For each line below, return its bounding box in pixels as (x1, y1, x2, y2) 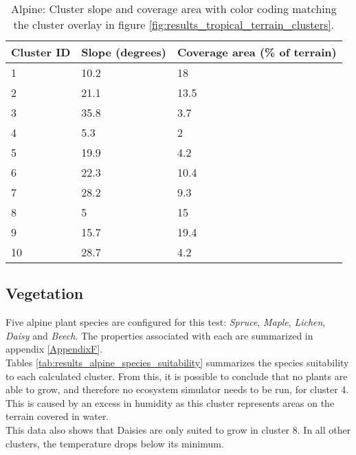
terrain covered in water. (5, 409, 109, 423)
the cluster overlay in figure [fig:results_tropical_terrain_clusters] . (13, 16, 335, 32)
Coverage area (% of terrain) (177, 44, 337, 60)
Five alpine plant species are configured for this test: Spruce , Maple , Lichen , (5, 315, 326, 329)
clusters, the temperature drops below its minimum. (5, 436, 224, 450)
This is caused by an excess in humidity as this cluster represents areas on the (5, 395, 335, 410)
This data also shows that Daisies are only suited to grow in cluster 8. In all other (5, 422, 351, 436)
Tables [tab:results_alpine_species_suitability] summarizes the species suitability (5, 355, 349, 369)
